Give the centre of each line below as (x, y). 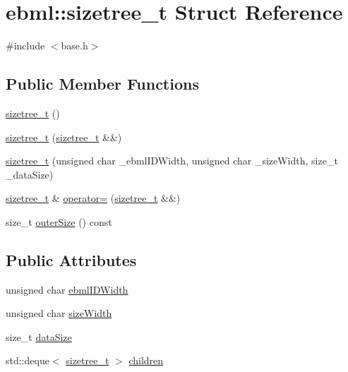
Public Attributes (71, 259)
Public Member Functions (102, 84)
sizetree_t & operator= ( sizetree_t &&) (93, 198)
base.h (74, 46)
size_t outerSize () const (59, 221)
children (146, 360)
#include (25, 46)
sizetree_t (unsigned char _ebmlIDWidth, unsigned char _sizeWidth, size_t (172, 161)
